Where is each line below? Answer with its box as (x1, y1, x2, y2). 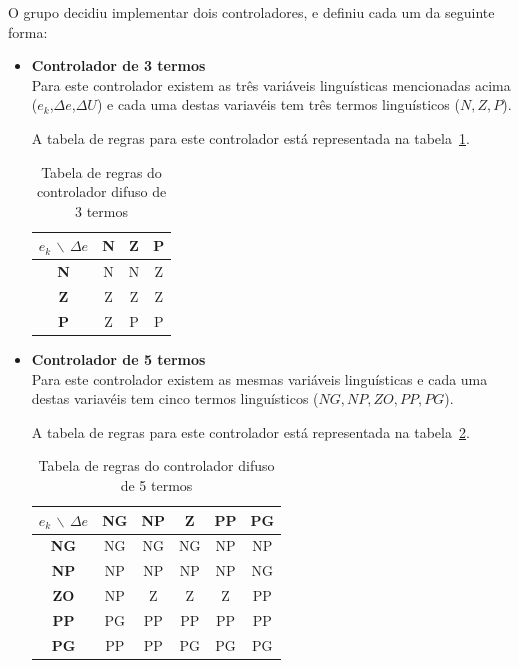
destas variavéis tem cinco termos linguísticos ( (31, 388, 319, 409)
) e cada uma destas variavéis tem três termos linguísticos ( (96, 94, 460, 115)
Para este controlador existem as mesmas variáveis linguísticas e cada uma (31, 368, 488, 389)
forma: (8, 21, 48, 42)
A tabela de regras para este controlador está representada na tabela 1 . (31, 127, 470, 148)
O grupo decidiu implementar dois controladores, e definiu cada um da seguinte (8, 2, 495, 22)
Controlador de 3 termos (31, 55, 206, 76)
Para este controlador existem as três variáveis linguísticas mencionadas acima (31, 74, 511, 95)
